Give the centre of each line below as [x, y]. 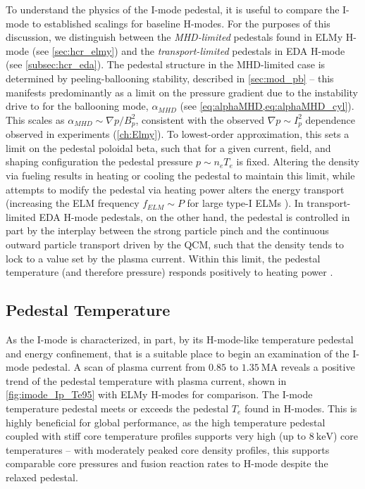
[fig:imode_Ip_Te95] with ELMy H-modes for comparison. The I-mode [159, 394]
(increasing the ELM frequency [73, 203]
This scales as [35, 119]
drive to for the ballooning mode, [77, 106]
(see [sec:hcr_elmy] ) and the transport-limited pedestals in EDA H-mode [188, 50]
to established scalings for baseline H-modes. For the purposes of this [181, 23]
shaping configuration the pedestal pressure [99, 161]
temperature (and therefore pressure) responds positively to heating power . [169, 272]
